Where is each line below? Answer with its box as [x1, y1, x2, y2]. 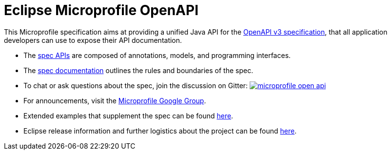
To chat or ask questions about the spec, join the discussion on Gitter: [23, 81, 248, 90]
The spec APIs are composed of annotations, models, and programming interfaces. [23, 51, 291, 59]
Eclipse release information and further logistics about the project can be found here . [23, 126, 297, 135]
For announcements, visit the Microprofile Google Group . [23, 96, 206, 105]
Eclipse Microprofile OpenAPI [4, 2, 198, 19]
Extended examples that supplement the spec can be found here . [23, 111, 234, 120]
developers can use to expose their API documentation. [4, 36, 182, 44]
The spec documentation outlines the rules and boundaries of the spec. [23, 66, 254, 75]
